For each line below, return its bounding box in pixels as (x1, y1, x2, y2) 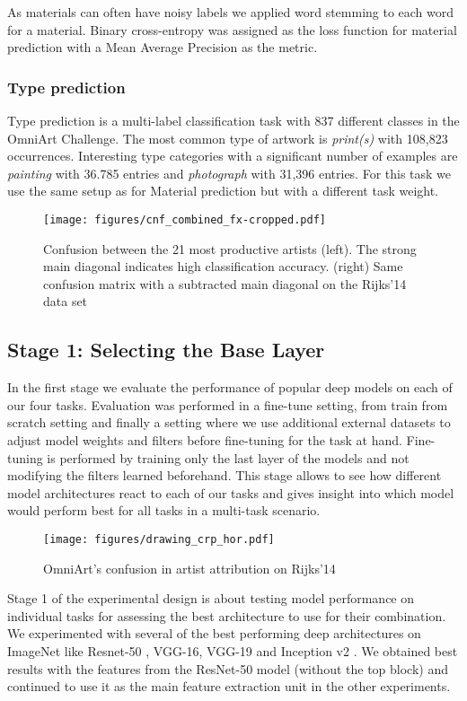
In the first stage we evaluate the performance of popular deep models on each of (7, 378, 453, 397)
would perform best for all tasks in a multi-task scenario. (7, 501, 321, 520)
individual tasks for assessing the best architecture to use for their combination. (7, 606, 446, 625)
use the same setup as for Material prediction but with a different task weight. (7, 181, 439, 200)
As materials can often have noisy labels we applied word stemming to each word (7, 3, 454, 21)
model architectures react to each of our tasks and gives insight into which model (7, 483, 454, 502)
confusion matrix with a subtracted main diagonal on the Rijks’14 (43, 274, 407, 293)
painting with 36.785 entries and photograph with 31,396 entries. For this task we (7, 163, 452, 182)
